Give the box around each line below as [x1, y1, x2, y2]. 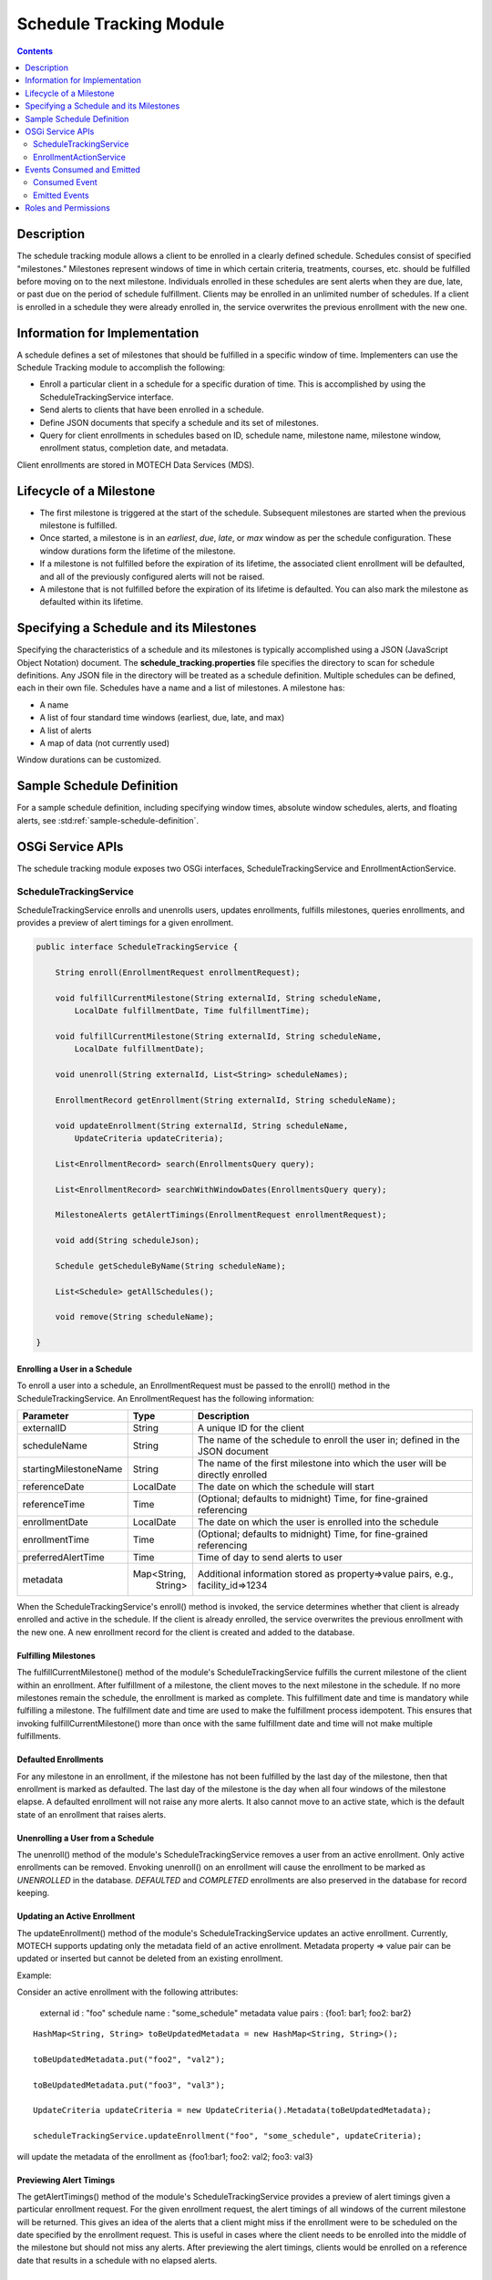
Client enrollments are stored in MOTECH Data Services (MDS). [16, 459, 255, 470]
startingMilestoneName [22, 1463, 123, 1475]
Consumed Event [33, 177, 97, 188]
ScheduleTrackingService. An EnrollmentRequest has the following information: [16, 1393, 314, 1404]
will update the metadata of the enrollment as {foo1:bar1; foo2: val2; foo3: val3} [16, 2150, 313, 2161]
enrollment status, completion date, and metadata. [39, 442, 229, 453]
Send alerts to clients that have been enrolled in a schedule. [39, 404, 264, 415]
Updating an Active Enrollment [16, 1911, 136, 1922]
